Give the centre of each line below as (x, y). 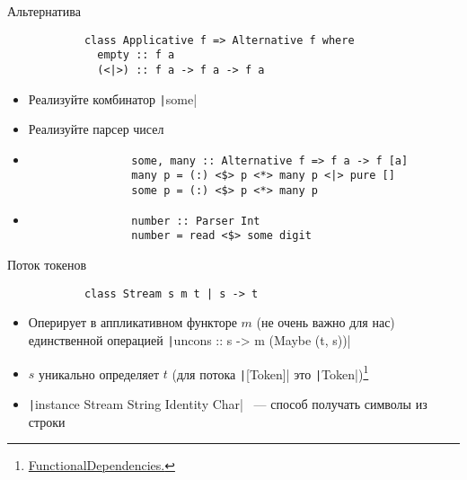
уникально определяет (99, 373)
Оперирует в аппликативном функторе (132, 322)
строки (47, 421)
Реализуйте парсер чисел (96, 129)
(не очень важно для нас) (326, 322)
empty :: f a (136, 55)
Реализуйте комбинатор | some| (113, 98)
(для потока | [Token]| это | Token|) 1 (270, 372)
